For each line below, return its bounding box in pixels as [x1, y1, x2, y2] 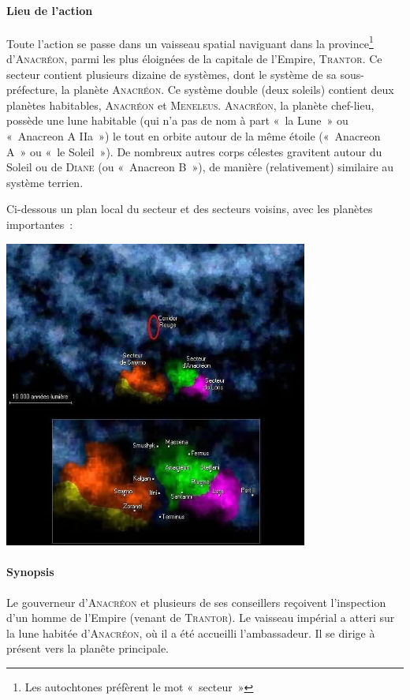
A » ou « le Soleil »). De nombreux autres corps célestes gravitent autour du [6, 143, 382, 159]
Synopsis [6, 563, 54, 580]
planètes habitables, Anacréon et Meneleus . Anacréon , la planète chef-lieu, [6, 96, 375, 113]
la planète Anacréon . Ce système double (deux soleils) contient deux [61, 81, 394, 98]
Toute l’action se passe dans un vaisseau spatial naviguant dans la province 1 [6, 32, 374, 51]
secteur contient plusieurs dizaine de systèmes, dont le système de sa [6, 66, 337, 82]
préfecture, [6, 81, 58, 98]
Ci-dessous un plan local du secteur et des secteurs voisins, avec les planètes [6, 200, 373, 217]
